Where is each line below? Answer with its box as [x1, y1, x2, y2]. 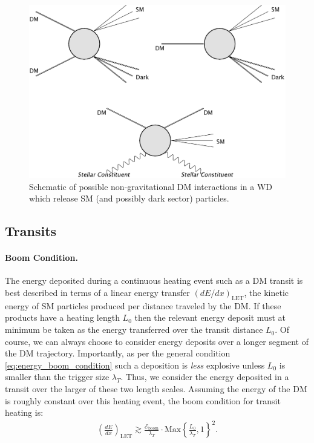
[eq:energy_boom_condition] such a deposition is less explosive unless [5, 358, 265, 371]
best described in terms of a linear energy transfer [5, 286, 190, 299]
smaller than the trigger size [5, 370, 110, 383]
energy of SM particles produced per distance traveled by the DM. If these [5, 299, 281, 312]
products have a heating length [5, 311, 120, 324]
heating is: [5, 406, 44, 419]
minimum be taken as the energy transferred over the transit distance [5, 323, 263, 336]
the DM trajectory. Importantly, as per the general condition [5, 347, 231, 359]
